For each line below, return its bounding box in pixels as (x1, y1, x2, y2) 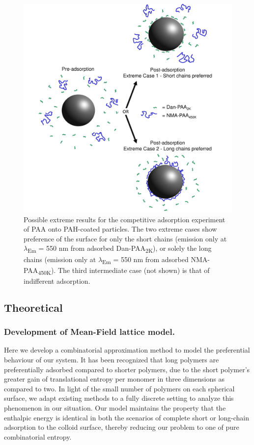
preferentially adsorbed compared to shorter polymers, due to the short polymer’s (4, 364, 250, 374)
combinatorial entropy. (4, 431, 72, 442)
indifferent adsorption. (24, 275, 90, 286)
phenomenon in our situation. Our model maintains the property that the (4, 402, 226, 413)
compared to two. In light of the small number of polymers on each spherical (4, 383, 235, 393)
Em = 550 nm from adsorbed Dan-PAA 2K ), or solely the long (28, 243, 212, 255)
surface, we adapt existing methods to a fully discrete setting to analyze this (4, 393, 234, 403)
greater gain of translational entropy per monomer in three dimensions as (4, 374, 225, 384)
